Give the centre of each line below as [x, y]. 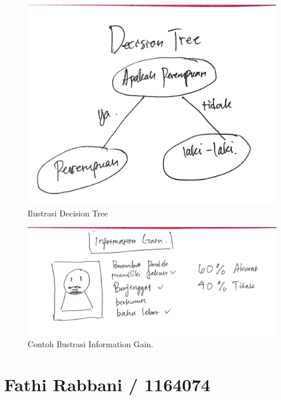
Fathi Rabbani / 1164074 [107, 384]
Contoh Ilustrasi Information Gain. [91, 344]
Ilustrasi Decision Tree [68, 213]
